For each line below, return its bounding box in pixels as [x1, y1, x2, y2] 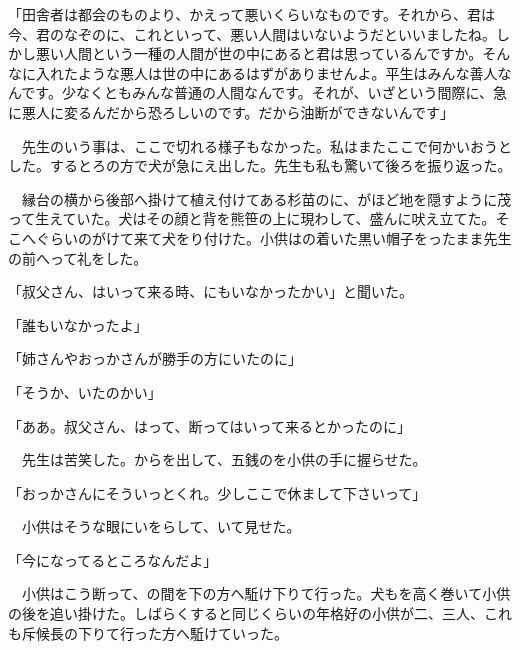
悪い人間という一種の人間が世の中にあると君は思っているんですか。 [35, 43, 483, 64]
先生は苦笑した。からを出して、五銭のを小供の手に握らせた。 [21, 449, 427, 470]
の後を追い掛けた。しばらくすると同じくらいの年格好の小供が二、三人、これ [8, 603, 512, 624]
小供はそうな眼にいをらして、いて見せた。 [21, 516, 301, 537]
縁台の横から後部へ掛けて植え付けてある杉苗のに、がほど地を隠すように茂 [21, 188, 512, 209]
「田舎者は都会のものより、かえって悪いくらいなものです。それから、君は [8, 4, 496, 24]
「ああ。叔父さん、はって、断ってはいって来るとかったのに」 [8, 415, 411, 436]
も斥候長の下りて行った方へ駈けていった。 [8, 622, 288, 643]
